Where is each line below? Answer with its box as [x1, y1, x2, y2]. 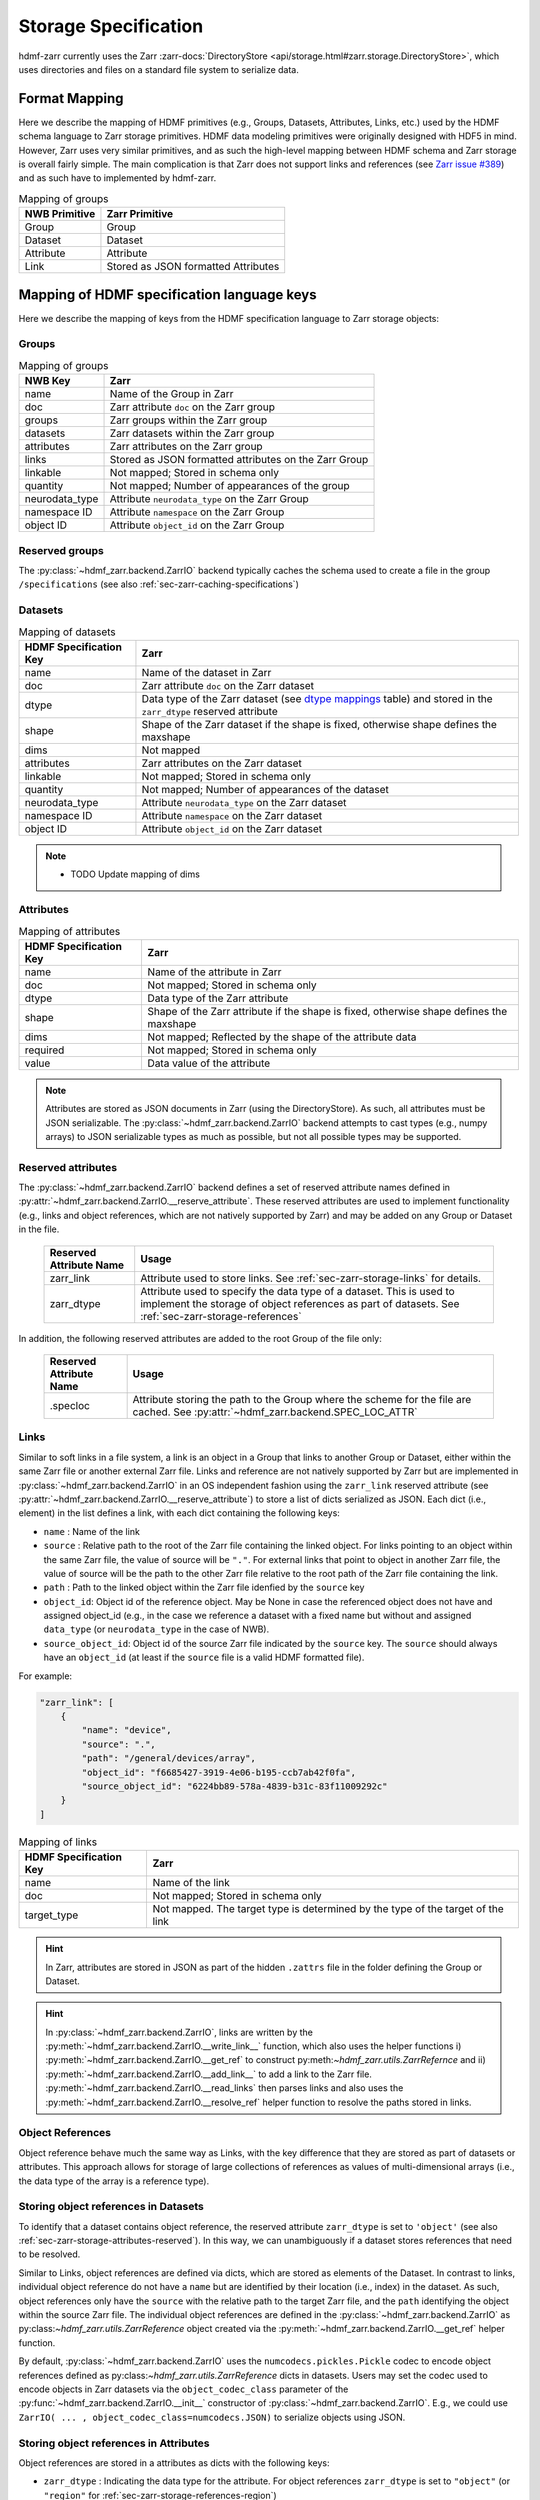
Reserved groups [18, 543, 104, 557]
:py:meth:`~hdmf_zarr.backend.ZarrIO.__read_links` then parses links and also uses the [45, 2082, 404, 2094]
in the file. [18, 1223, 60, 1235]
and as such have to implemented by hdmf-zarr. [18, 172, 217, 184]
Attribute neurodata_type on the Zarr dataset [141, 795, 347, 809]
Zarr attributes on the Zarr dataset [141, 756, 302, 770]
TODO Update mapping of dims [70, 868, 200, 880]
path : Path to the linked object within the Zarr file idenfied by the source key [43, 1581, 365, 1594]
